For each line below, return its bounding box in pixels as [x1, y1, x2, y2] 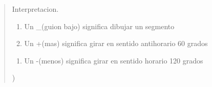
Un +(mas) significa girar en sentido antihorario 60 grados [24, 38, 208, 49]
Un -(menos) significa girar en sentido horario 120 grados [24, 55, 203, 66]
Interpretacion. [12, 4, 59, 14]
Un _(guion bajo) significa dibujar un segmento [24, 20, 175, 31]
